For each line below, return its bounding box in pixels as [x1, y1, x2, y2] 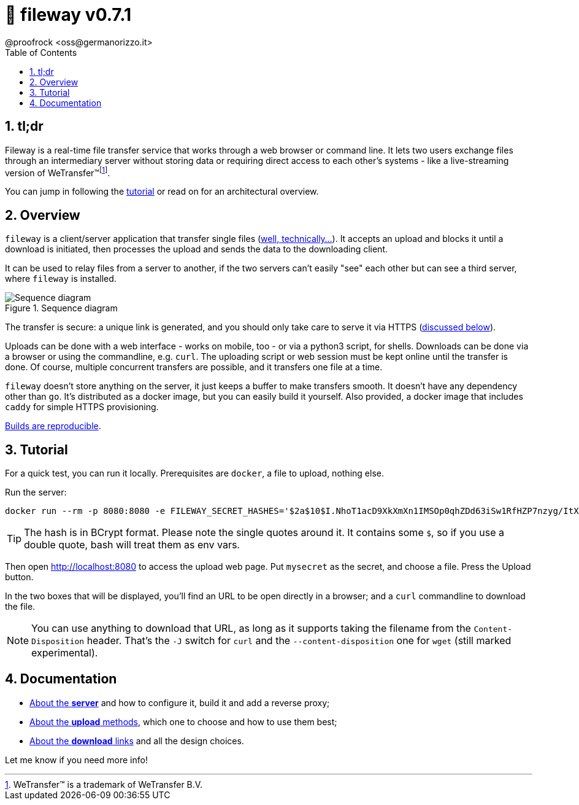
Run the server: [5, 486, 67, 497]
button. [5, 571, 34, 582]
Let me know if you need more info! [5, 754, 148, 765]
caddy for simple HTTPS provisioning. [5, 402, 159, 413]
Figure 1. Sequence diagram [5, 303, 118, 314]
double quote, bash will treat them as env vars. [24, 538, 240, 551]
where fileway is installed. [5, 273, 117, 284]
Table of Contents [5, 47, 77, 58]
